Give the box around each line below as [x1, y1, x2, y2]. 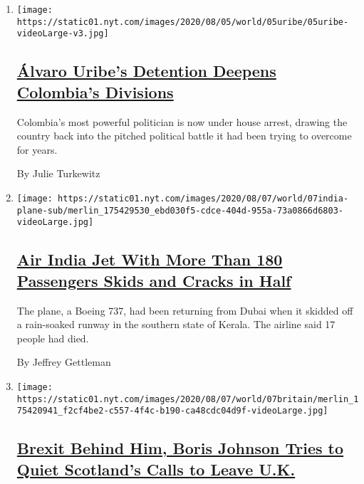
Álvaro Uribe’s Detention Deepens [16, 60, 276, 82]
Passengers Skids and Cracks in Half [16, 269, 291, 291]
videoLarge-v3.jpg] [16, 28, 109, 39]
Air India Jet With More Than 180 [16, 248, 283, 270]
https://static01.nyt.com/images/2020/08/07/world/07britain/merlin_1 [16, 394, 359, 404]
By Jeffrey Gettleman [16, 354, 111, 369]
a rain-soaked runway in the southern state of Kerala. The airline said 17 [16, 317, 336, 332]
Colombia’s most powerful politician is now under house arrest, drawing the [16, 114, 348, 129]
